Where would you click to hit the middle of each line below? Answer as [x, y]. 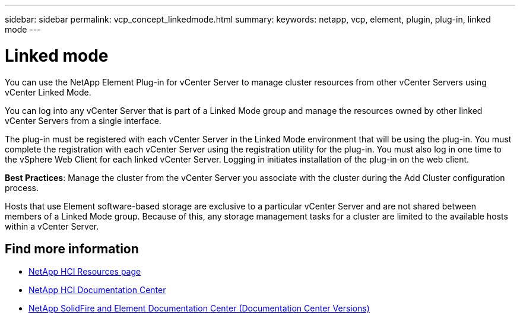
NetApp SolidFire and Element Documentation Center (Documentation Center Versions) [199, 309]
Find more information [72, 249]
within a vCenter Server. [52, 226]
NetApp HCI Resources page [85, 272]
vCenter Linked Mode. [48, 92]
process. [22, 187]
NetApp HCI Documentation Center [97, 290]
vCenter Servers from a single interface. [83, 120]
